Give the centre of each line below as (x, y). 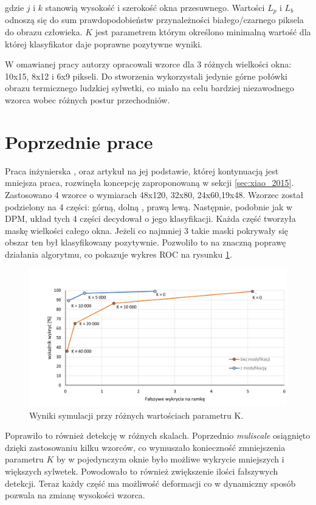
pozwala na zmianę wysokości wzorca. (75, 495)
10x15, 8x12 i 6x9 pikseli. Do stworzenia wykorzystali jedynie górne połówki (146, 76)
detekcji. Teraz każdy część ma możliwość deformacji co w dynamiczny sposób (150, 483)
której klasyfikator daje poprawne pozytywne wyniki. (104, 43)
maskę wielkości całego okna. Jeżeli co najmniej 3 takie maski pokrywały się (147, 230)
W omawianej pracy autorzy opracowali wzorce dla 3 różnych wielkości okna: (148, 64)
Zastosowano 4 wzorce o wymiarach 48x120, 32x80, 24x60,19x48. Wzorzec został (154, 194)
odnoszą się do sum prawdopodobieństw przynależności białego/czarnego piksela (154, 20)
